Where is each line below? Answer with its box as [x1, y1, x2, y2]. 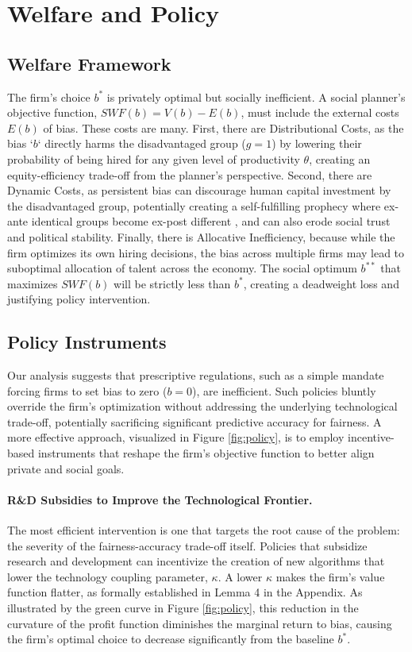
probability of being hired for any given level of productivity [7, 150, 300, 167]
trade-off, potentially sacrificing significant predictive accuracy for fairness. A [7, 413, 382, 430]
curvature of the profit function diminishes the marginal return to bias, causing [7, 615, 392, 631]
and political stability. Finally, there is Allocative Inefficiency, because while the [7, 228, 395, 245]
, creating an [309, 150, 371, 167]
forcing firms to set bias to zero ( [7, 382, 167, 399]
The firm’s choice [7, 88, 90, 105]
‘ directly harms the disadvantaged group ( [37, 135, 246, 152]
